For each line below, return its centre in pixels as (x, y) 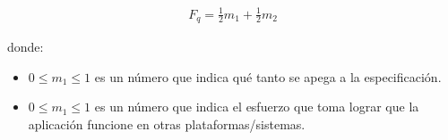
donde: (26, 46)
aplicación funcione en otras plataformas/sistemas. (167, 124)
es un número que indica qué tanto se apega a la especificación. (268, 76)
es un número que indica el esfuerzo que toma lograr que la (257, 107)
